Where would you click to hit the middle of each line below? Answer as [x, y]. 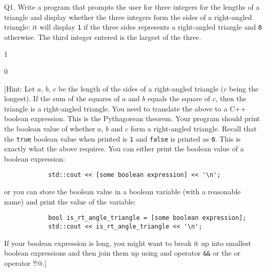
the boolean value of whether [50, 128]
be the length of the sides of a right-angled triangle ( [141, 88]
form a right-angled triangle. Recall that [193, 128]
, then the [231, 98]
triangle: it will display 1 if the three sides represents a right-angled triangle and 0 [133, 27]
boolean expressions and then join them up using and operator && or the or [122, 253]
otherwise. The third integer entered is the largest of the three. [103, 37]
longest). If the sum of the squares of [62, 98]
